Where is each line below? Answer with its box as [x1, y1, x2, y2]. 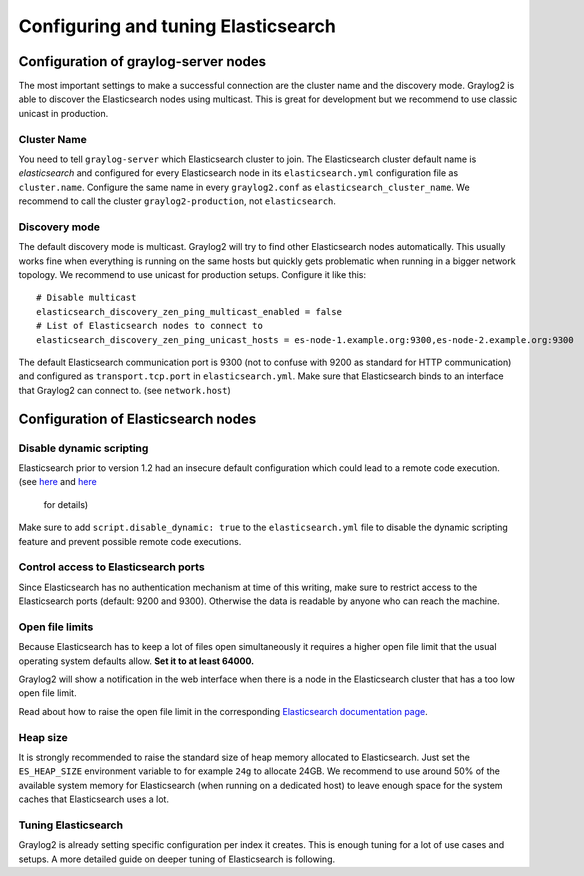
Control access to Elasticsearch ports [18, 560, 205, 574]
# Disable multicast [36, 292, 137, 304]
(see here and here [18, 476, 97, 488]
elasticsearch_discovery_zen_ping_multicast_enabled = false [36, 306, 342, 317]
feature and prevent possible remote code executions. [18, 535, 242, 547]
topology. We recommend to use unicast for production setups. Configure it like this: [18, 269, 367, 281]
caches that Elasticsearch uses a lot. [18, 793, 170, 805]
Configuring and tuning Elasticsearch [18, 15, 337, 37]
